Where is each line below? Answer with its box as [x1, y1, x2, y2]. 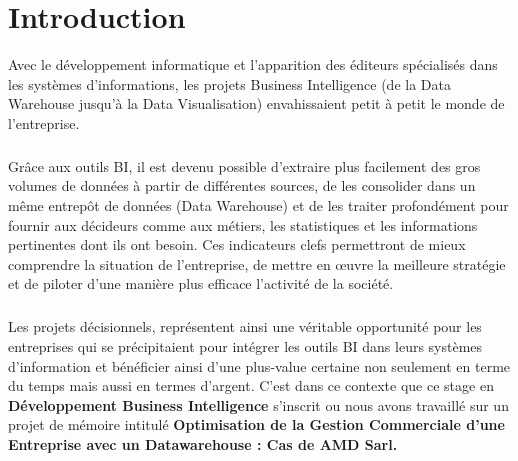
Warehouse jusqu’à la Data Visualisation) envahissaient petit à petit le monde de [8, 93, 505, 114]
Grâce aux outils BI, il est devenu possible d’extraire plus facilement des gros [8, 155, 481, 176]
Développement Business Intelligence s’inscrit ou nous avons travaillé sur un [8, 394, 509, 415]
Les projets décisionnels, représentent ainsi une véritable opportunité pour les [8, 316, 482, 337]
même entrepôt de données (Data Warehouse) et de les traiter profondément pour [8, 195, 509, 216]
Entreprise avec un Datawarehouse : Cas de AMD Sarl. [8, 433, 398, 454]
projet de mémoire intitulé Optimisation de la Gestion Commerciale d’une [8, 414, 505, 435]
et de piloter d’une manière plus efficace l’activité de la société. [8, 273, 394, 294]
